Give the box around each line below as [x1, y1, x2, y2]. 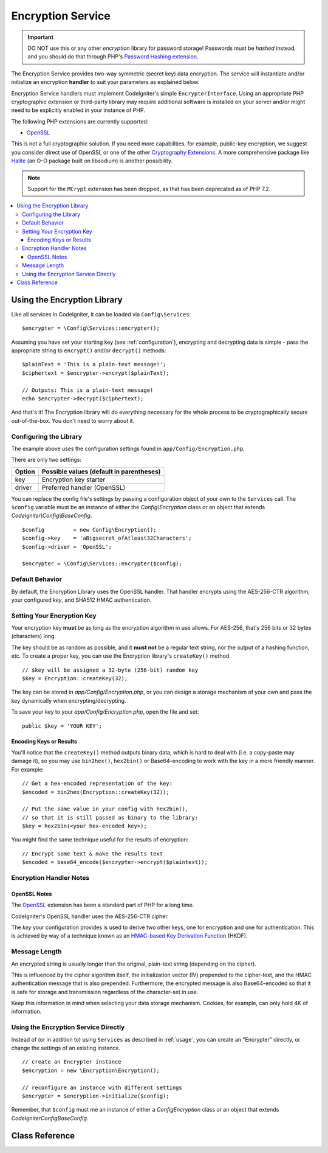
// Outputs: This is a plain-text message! [22, 386, 154, 394]
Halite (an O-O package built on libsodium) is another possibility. [11, 157, 173, 164]
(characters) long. [11, 633, 56, 640]
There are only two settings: [11, 456, 82, 464]
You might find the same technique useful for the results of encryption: [11, 836, 189, 843]
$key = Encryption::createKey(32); [22, 675, 128, 682]
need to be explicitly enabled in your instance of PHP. [11, 106, 145, 114]
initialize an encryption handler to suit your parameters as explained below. [11, 78, 200, 86]
